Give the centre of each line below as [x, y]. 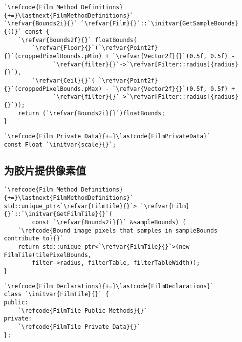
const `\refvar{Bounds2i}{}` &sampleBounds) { [109, 222]
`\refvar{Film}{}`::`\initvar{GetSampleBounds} [160, 24]
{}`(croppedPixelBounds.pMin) [53, 56]
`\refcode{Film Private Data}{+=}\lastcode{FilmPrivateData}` [107, 136]
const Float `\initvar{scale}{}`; [60, 144]
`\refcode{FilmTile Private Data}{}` [79, 327]
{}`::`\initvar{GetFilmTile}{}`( [58, 214]
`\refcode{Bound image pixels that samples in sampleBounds [118, 230]
